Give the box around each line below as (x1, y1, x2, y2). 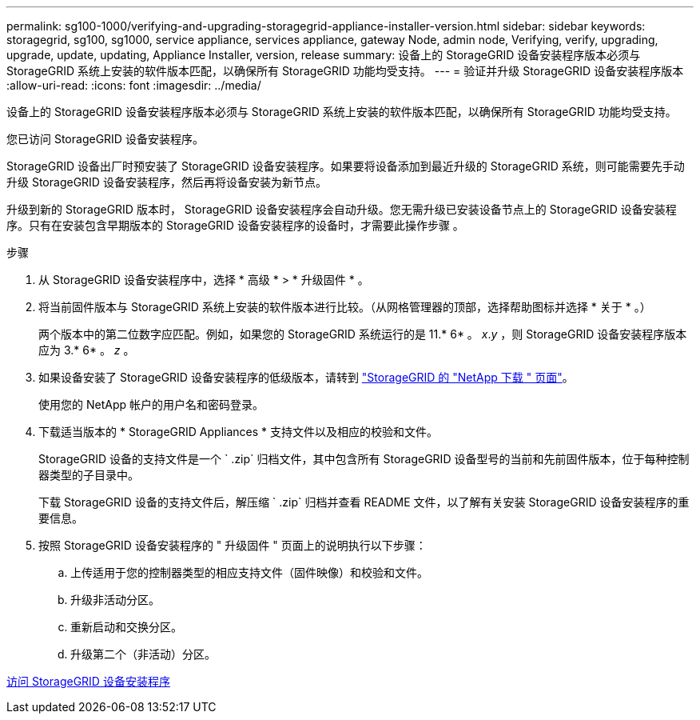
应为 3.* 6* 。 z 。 (38, 343, 135, 357)
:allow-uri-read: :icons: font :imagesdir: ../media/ (6, 78, 261, 92)
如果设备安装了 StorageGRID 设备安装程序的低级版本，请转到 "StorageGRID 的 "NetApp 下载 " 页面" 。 (38, 370, 574, 384)
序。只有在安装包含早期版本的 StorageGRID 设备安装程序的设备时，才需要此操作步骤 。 (6, 218, 464, 232)
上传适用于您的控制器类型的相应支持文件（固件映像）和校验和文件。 (70, 566, 428, 579)
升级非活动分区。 (70, 593, 160, 606)
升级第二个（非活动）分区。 (70, 647, 216, 661)
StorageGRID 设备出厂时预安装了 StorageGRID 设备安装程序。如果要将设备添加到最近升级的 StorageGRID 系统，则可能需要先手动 (6, 159, 685, 173)
